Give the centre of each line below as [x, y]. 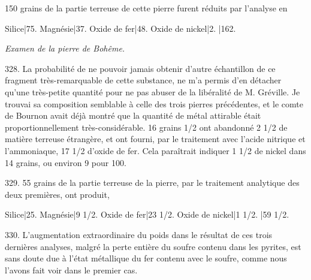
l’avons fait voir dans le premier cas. [71, 270]
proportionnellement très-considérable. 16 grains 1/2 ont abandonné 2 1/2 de [146, 127]
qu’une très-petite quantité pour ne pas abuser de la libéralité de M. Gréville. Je [153, 91]
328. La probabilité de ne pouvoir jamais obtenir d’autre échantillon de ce [140, 68]
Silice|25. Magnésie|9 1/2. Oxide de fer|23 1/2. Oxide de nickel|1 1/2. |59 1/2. [147, 214]
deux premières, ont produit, [57, 194]
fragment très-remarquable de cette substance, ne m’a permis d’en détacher [143, 80]
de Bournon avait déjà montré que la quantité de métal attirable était [133, 115]
